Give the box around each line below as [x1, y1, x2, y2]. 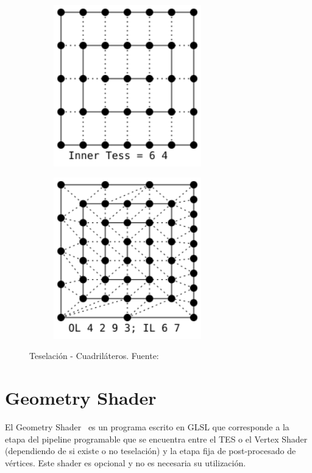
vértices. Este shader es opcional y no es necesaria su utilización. [5, 456, 246, 469]
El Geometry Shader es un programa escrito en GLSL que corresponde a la [5, 421, 289, 433]
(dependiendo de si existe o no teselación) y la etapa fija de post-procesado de [5, 444, 296, 457]
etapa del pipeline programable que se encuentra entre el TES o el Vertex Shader [5, 432, 308, 445]
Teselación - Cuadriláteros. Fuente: [29, 349, 159, 362]
